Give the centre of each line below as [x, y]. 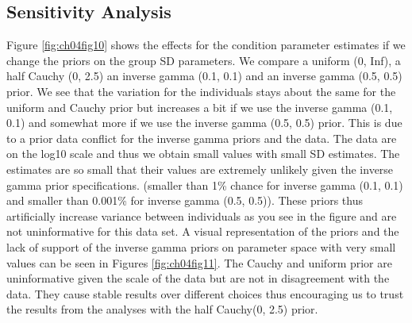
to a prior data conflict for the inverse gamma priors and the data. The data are [202, 138]
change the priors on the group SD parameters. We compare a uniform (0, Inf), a [204, 60]
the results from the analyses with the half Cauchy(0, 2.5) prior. [162, 309]
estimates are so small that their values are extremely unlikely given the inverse [200, 169]
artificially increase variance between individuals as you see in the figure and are [202, 215]
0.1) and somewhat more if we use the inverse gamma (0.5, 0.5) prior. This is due [204, 123]
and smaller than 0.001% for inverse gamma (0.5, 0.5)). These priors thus [185, 200]
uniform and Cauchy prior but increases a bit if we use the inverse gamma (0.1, [200, 107]
